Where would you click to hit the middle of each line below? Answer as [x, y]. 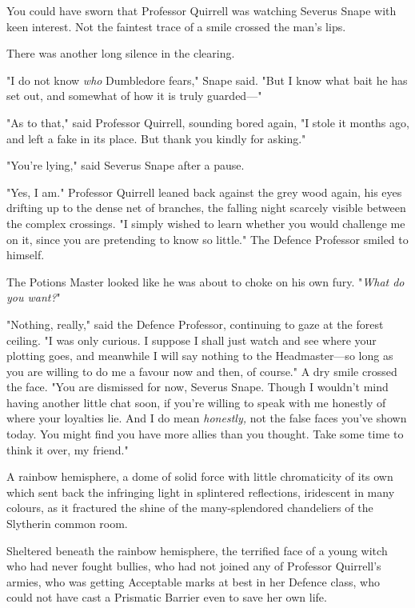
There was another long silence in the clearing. [121, 53]
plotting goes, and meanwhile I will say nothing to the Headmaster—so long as [200, 356]
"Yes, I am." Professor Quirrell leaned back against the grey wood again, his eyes [204, 192]
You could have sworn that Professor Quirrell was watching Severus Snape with [202, 10]
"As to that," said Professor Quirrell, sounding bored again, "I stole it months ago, [208, 122]
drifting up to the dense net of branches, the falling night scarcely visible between [206, 208]
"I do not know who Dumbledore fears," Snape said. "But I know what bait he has [207, 80]
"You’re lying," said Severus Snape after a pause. [126, 165]
